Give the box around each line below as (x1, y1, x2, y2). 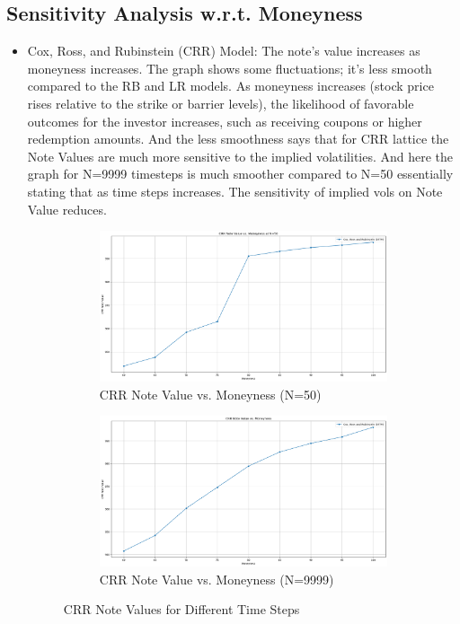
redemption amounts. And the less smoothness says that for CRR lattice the (27, 129, 449, 148)
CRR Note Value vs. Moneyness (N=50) (99, 384, 322, 403)
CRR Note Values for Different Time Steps (63, 600, 300, 619)
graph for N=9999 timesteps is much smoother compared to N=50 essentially (27, 164, 454, 183)
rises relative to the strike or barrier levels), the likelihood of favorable (27, 93, 414, 112)
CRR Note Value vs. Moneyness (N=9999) (99, 569, 334, 588)
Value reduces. (27, 199, 107, 218)
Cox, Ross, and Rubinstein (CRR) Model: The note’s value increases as (27, 41, 420, 60)
